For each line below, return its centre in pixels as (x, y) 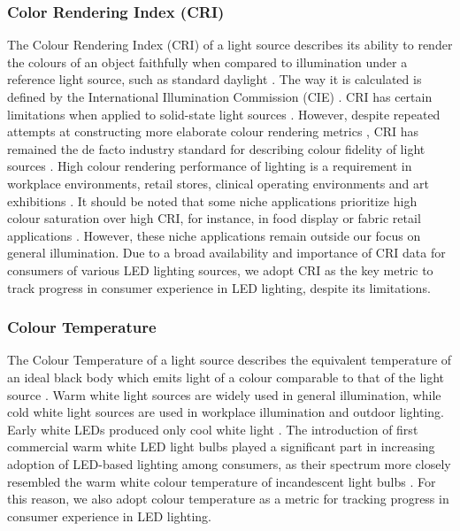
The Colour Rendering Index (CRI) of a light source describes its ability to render (230, 45)
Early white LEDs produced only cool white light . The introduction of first (213, 429)
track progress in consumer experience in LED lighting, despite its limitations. (219, 287)
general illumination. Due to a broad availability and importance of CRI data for (226, 253)
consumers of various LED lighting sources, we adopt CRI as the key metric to (220, 269)
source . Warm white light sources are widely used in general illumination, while (224, 394)
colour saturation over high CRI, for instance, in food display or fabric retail (214, 218)
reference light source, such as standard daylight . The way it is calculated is (215, 79)
